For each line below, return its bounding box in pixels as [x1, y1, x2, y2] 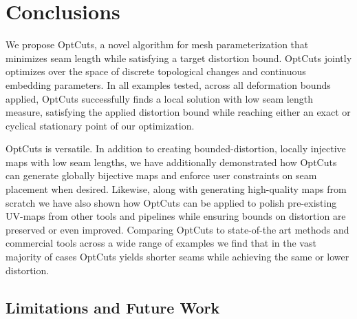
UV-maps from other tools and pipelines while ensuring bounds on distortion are [6, 209, 346, 223]
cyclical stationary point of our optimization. [6, 118, 195, 132]
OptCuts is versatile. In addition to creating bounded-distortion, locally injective [6, 141, 346, 156]
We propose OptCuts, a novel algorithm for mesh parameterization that [6, 37, 309, 52]
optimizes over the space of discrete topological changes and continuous [6, 64, 306, 79]
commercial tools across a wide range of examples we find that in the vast [6, 236, 316, 250]
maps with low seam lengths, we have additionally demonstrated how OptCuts [6, 154, 337, 169]
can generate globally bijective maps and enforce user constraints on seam [6, 168, 317, 183]
